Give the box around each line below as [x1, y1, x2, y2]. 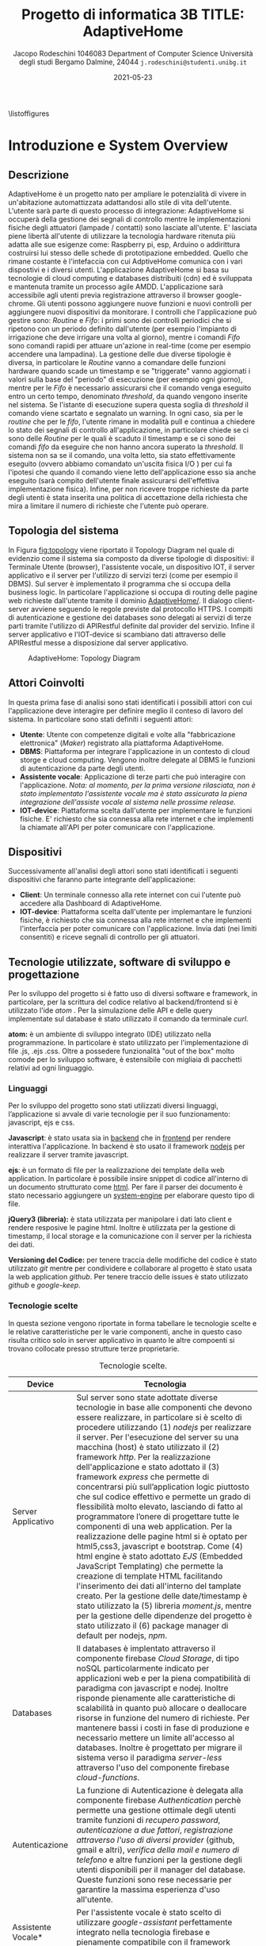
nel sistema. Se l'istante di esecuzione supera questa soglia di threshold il [8, 399, 249, 410]
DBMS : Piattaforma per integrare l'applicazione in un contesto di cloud [19, 746, 250, 756]
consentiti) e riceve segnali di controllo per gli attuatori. [19, 933, 200, 942]
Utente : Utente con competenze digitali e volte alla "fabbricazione [19, 729, 236, 739]
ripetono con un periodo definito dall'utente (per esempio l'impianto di [8, 324, 237, 333]
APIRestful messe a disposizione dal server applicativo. [8, 637, 188, 648]
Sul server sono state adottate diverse [76, 1391, 218, 1402]
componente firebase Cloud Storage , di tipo [76, 1652, 240, 1663]
